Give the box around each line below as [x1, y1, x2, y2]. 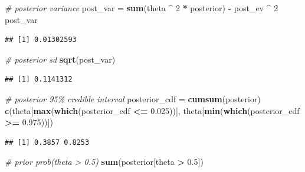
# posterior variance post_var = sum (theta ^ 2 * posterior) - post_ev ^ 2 [5, 2, 278, 14]
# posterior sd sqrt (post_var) [5, 53, 116, 65]
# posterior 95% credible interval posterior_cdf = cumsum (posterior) [5, 92, 261, 105]
